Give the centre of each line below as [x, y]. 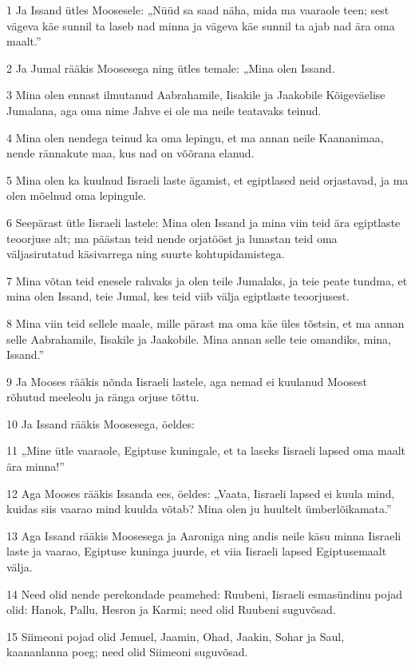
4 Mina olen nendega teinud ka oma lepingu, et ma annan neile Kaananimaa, [195, 137]
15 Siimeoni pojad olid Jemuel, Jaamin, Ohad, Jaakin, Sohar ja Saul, [176, 636]
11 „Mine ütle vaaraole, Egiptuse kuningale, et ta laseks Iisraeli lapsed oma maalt [206, 450]
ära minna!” [36, 466]
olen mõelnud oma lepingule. [77, 195]
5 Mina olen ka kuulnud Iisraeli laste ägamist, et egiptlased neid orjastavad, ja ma [207, 179]
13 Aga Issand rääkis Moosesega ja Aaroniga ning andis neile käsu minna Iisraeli [204, 535]
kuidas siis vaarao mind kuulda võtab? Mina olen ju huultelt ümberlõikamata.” [199, 509]
